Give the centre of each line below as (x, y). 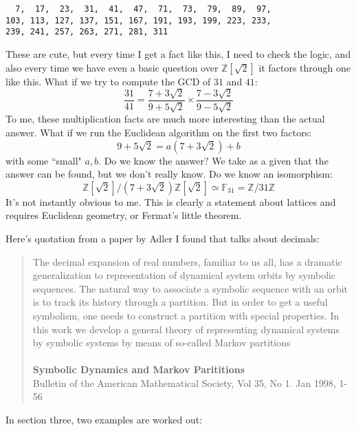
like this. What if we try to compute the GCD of (108, 81)
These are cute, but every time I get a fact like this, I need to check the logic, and (178, 53)
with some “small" (44, 160)
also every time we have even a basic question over (112, 67)
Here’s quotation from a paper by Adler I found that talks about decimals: (163, 238)
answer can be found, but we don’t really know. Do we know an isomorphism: (169, 174)
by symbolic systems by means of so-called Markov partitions (162, 343)
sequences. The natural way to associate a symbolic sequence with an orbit (190, 288)
